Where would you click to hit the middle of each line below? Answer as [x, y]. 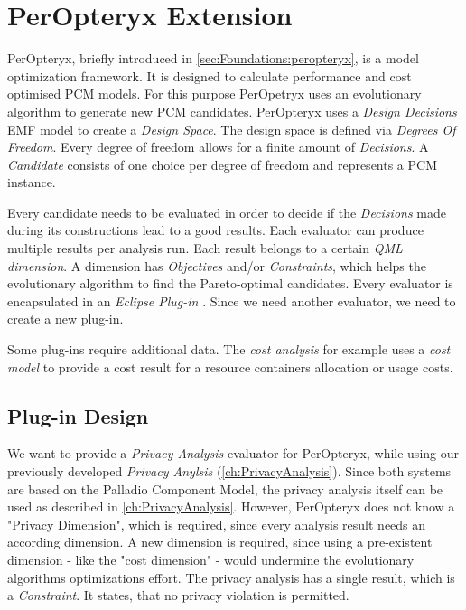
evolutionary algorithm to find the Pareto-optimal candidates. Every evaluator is [230, 283]
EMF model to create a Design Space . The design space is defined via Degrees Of [232, 129]
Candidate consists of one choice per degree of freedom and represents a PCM [223, 164]
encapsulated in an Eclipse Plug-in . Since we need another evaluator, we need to [232, 300]
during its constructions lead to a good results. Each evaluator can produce [215, 230]
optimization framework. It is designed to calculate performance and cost [210, 75]
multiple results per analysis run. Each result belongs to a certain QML [205, 248]
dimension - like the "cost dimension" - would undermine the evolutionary [211, 559]
